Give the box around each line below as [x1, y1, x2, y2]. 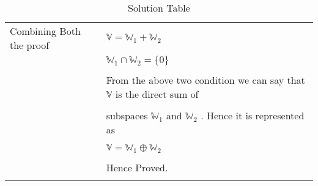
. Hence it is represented [201, 108, 305, 122]
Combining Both [10, 24, 81, 38]
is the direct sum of [115, 87, 199, 101]
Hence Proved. [106, 160, 168, 174]
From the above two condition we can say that [106, 73, 305, 87]
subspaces [106, 108, 148, 122]
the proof [10, 38, 50, 52]
